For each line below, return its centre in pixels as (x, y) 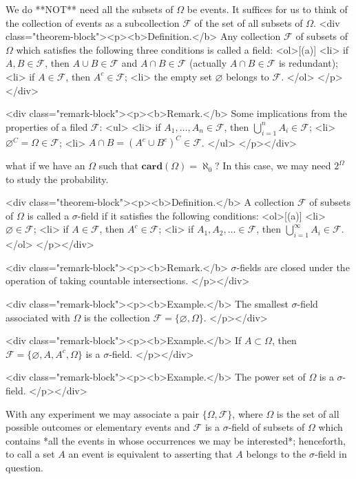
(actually (208, 63)
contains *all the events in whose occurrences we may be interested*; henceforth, (176, 440)
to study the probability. (57, 179)
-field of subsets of (266, 427)
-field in (331, 454)
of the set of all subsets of (249, 22)
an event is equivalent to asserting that (150, 454)
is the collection (117, 317)
